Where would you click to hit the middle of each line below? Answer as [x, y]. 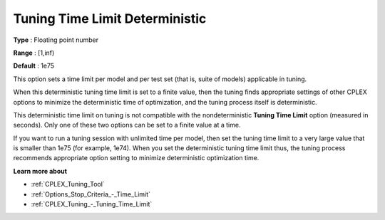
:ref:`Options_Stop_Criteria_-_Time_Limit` [91, 194]
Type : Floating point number [56, 40]
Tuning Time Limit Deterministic [110, 19]
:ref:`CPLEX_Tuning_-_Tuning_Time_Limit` [92, 204]
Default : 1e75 [34, 66]
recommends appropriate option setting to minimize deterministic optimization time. [136, 158]
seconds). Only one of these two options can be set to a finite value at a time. [127, 125]
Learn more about [40, 171]
